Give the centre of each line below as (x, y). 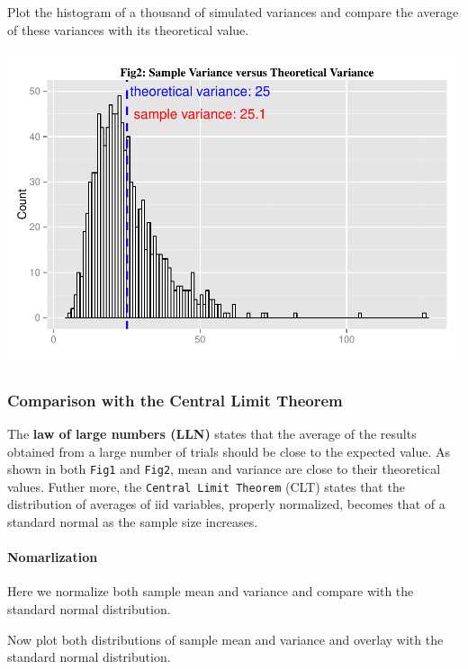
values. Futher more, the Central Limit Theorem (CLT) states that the (206, 486)
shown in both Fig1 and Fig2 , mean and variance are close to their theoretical (224, 469)
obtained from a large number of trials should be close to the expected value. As (229, 451)
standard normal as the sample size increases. (133, 522)
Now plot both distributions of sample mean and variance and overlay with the (225, 639)
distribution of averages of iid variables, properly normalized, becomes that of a (226, 504)
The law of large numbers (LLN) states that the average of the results (212, 433)
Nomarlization (53, 557)
